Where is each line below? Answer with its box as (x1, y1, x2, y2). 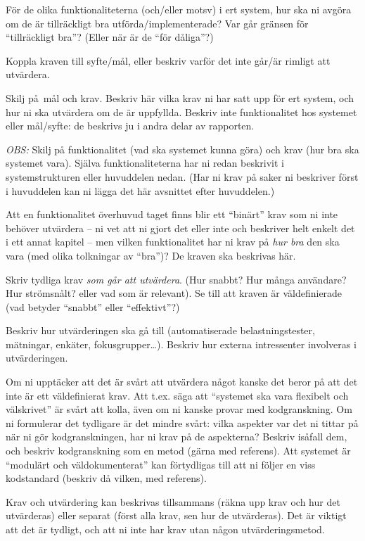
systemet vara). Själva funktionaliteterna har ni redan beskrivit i (6, 155, 284, 170)
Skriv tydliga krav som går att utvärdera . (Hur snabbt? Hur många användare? (6, 272, 347, 286)
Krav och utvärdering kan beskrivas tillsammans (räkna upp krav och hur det (6, 494, 340, 509)
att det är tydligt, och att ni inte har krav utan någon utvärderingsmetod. (6, 522, 325, 536)
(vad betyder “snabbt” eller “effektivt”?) (6, 299, 180, 314)
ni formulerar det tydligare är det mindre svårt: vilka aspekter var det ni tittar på (6, 415, 359, 430)
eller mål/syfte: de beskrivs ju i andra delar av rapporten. (6, 118, 255, 133)
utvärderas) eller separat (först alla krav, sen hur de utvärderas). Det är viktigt (6, 508, 347, 523)
